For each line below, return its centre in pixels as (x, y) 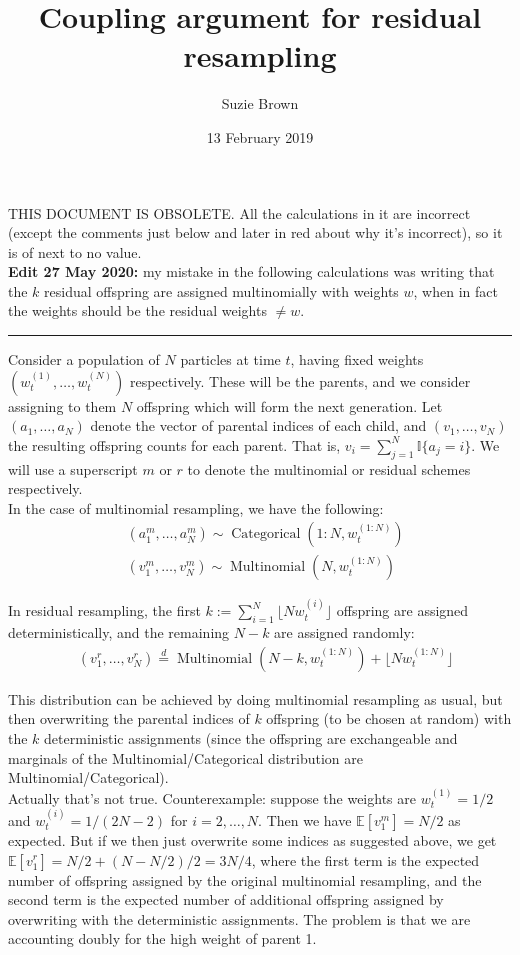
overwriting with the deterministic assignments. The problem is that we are (239, 918)
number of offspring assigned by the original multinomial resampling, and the (245, 879)
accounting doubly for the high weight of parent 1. (162, 938)
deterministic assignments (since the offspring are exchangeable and (251, 737)
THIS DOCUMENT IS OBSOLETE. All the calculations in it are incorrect (239, 212)
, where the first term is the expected (365, 859)
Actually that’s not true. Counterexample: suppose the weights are (212, 797)
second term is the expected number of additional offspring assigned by (226, 899)
